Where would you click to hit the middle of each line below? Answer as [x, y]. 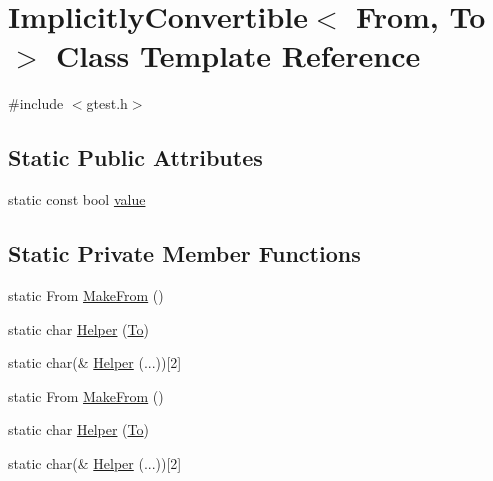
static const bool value [77, 199]
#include [36, 103]
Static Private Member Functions [184, 253]
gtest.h [107, 103]
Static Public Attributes [135, 157]
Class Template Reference [238, 55]
